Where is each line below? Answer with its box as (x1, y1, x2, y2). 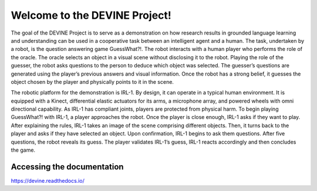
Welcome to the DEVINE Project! (11, 9, 171, 22)
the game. (11, 146, 35, 154)
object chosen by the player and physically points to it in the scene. (11, 78, 174, 85)
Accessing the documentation (11, 162, 124, 172)
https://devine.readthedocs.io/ (11, 177, 85, 184)
